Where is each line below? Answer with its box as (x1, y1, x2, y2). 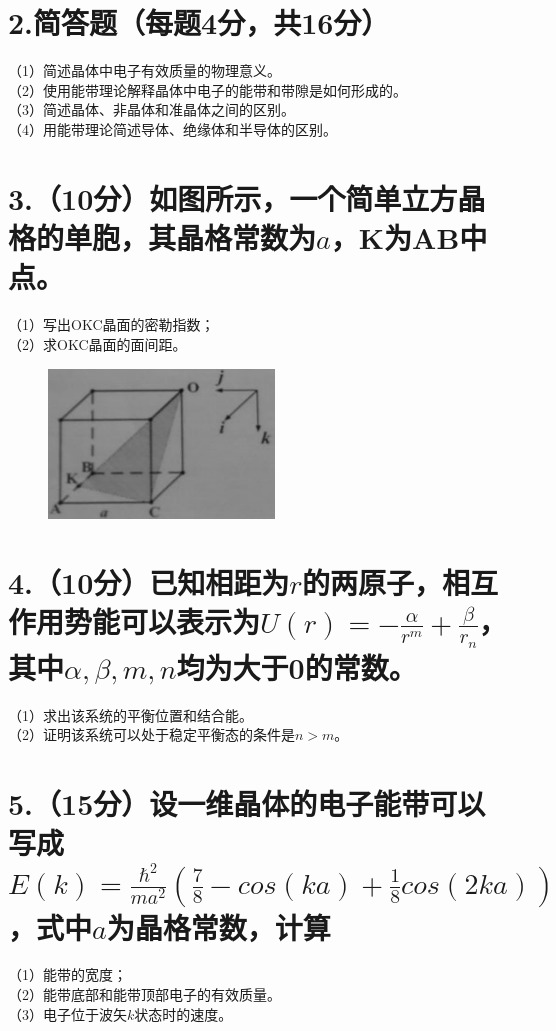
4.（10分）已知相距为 (8, 562, 290, 603)
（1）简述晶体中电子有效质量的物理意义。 (8, 60, 281, 81)
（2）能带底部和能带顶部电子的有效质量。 (8, 984, 281, 1005)
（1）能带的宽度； (8, 964, 127, 985)
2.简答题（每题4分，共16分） (8, 2, 390, 43)
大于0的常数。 (232, 646, 417, 687)
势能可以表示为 (64, 601, 261, 642)
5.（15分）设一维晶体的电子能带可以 (8, 783, 486, 824)
